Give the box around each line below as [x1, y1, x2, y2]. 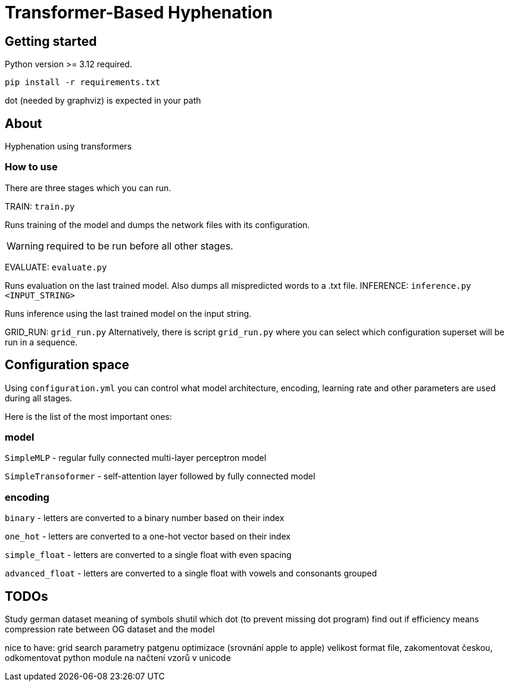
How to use [5, 161, 58, 173]
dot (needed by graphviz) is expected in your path [5, 95, 201, 106]
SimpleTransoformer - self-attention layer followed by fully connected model [5, 471, 316, 482]
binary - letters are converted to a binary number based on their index [5, 513, 285, 523]
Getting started [5, 33, 97, 49]
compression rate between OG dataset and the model [5, 623, 215, 634]
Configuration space [5, 357, 130, 373]
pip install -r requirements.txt [5, 77, 161, 88]
